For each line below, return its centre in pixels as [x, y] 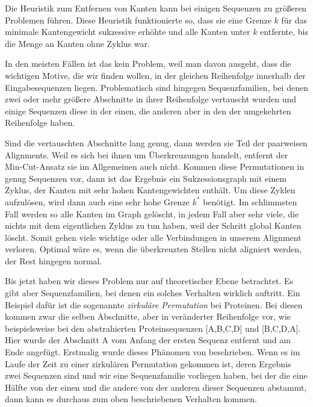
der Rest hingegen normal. [54, 260]
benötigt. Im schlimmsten [250, 201]
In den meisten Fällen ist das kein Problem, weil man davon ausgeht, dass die [148, 64]
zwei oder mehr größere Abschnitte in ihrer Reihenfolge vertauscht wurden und [151, 99]
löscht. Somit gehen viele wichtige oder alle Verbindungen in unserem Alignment [153, 237]
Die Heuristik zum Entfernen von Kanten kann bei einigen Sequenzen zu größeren [156, 8]
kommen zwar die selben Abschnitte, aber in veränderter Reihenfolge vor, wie [148, 316]
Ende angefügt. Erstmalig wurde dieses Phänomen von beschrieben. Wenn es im [153, 352]
